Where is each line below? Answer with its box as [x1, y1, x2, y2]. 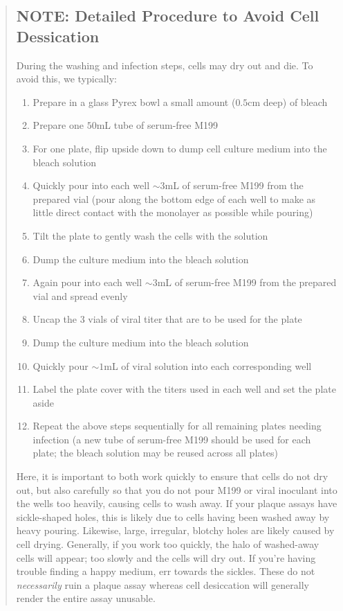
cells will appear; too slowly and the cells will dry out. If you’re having [16, 550, 316, 565]
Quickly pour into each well [33, 178, 150, 193]
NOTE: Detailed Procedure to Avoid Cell [16, 5, 319, 26]
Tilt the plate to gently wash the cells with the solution [33, 228, 268, 242]
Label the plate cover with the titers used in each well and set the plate [33, 382, 336, 396]
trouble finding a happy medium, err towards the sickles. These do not [16, 564, 315, 578]
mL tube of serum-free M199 [96, 118, 218, 132]
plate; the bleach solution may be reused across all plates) [33, 445, 278, 460]
